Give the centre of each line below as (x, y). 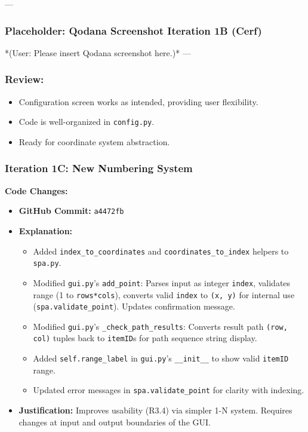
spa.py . (47, 263)
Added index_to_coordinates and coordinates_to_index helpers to (161, 251)
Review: (24, 79)
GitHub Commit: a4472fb (71, 211)
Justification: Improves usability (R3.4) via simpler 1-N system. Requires (155, 410)
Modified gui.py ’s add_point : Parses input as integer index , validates (162, 282)
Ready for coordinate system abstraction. (94, 141)
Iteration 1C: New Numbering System (99, 168)
